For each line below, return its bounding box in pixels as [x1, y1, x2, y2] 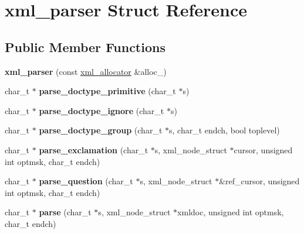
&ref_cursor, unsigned [219, 175, 300, 187]
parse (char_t [39, 206, 92, 218]
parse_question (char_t [39, 175, 133, 187]
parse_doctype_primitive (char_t [39, 85, 176, 97]
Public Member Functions [5, 37, 165, 56]
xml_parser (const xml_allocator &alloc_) [5, 65, 167, 77]
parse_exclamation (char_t [39, 143, 148, 156]
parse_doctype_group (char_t [39, 124, 163, 136]
